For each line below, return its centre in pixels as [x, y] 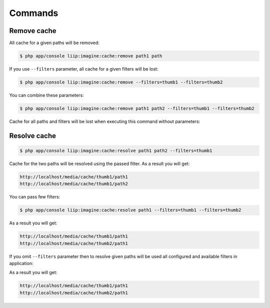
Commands [34, 13]
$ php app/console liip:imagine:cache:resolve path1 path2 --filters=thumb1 [116, 150]
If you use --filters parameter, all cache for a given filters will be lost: [84, 69]
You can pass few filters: [35, 197]
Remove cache [33, 31]
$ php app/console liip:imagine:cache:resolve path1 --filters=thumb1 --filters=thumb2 [130, 210]
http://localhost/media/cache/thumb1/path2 [74, 184]
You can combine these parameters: [47, 95]
